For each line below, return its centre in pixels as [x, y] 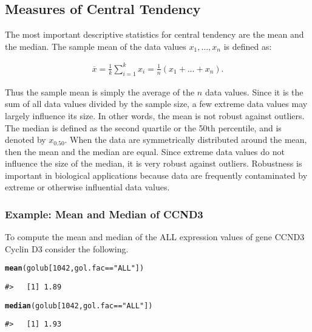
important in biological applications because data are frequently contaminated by [156, 175]
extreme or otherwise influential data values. [87, 187]
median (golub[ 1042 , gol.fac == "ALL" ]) [79, 306]
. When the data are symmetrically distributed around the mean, [186, 140]
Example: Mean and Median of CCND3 [104, 214]
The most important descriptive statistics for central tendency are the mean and [154, 34]
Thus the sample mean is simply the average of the [100, 92]
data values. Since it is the [254, 92]
